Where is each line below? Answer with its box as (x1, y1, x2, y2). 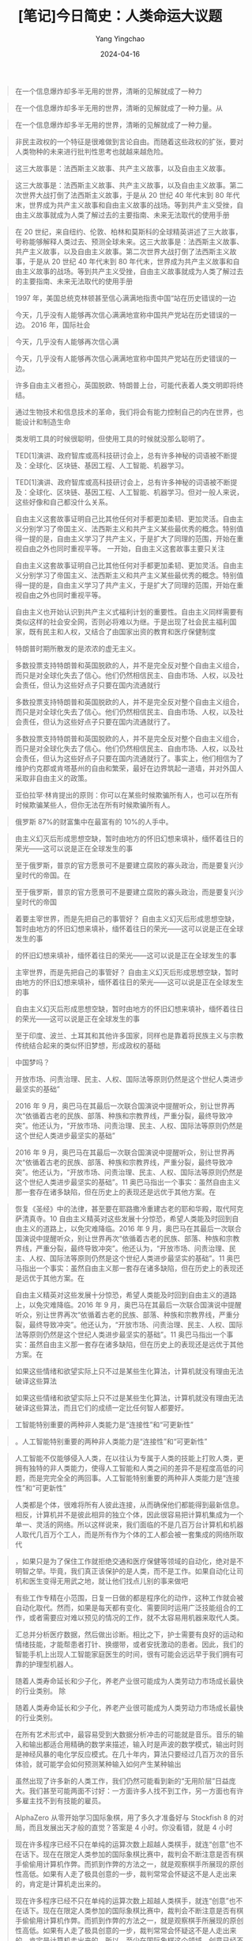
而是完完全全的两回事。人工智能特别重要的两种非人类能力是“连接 (28, 1473, 240, 1482)
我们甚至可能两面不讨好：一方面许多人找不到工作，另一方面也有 (28, 1786, 237, 1795)
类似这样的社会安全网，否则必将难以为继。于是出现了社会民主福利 (14, 617, 230, 626)
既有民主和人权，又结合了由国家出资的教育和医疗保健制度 (28, 626, 216, 636)
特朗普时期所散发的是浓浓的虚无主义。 (14, 643, 140, 653)
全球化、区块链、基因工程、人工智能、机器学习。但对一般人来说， (28, 487, 244, 497)
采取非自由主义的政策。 (14, 773, 92, 782)
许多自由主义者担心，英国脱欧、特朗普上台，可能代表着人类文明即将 (14, 380, 237, 390)
